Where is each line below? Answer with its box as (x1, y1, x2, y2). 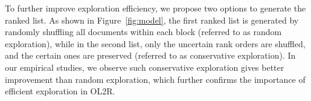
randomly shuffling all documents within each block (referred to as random (5, 25, 282, 38)
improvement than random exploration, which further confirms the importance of (5, 73, 306, 85)
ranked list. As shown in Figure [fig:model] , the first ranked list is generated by (5, 13, 299, 26)
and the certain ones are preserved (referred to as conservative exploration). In (5, 49, 296, 62)
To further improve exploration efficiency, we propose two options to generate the (5, 2, 306, 14)
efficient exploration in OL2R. (5, 85, 115, 97)
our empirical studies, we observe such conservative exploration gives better (5, 60, 284, 73)
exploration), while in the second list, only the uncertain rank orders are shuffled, (5, 37, 306, 50)
